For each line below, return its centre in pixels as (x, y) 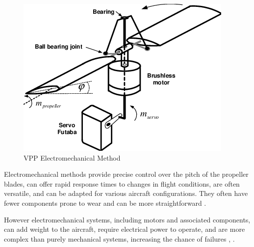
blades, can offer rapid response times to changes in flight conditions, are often (122, 183)
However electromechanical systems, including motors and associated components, (127, 219)
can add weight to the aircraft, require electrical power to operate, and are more (125, 229)
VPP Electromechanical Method (72, 157)
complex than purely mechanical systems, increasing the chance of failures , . (119, 238)
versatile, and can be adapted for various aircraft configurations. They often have (126, 193)
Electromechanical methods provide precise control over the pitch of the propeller (126, 174)
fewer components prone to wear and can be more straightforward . (105, 203)
